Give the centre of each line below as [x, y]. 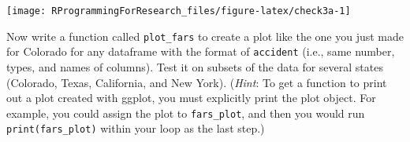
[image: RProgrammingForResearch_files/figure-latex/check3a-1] [179, 11]
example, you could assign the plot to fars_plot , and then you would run [186, 113]
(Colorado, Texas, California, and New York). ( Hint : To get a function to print [197, 82]
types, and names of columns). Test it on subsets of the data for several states [195, 66]
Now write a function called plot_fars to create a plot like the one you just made [205, 36]
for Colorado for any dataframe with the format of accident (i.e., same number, [201, 51]
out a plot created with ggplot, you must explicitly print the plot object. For [191, 98]
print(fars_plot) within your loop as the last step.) [136, 128]
